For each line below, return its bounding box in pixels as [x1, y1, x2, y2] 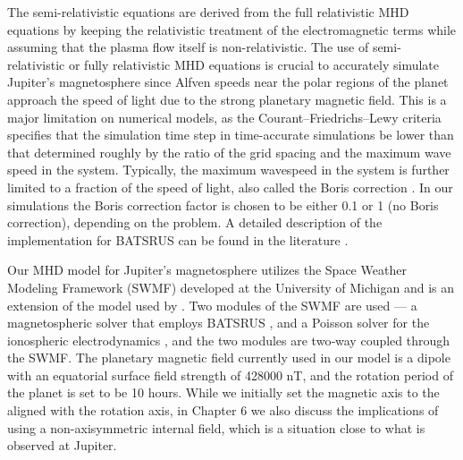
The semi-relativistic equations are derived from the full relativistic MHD [7, 3, 409, 21]
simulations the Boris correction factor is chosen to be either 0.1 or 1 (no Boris [7, 195, 439, 214]
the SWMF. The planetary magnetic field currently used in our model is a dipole [7, 348, 450, 367]
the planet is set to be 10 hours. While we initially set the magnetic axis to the [7, 383, 440, 402]
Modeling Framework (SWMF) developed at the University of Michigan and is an [7, 277, 455, 296]
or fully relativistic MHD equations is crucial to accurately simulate [68, 55, 439, 73]
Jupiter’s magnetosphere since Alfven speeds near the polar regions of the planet [7, 72, 449, 91]
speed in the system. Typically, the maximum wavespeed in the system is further [7, 160, 450, 179]
